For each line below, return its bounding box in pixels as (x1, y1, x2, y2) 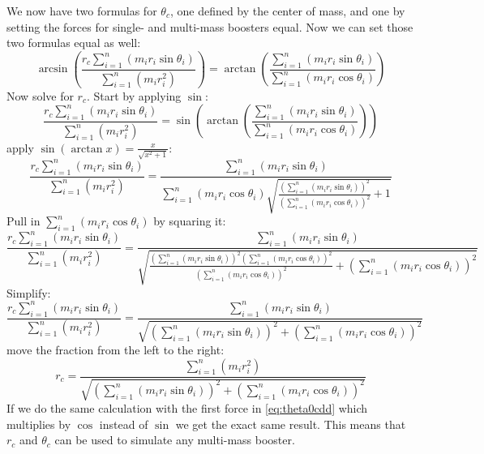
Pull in (6, 212, 41, 229)
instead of (99, 415, 148, 432)
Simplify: (6, 284, 51, 301)
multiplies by (6, 415, 71, 432)
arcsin (38, 63, 68, 75)
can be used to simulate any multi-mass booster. (54, 431, 295, 448)
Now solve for (6, 87, 74, 104)
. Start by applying (86, 87, 182, 104)
